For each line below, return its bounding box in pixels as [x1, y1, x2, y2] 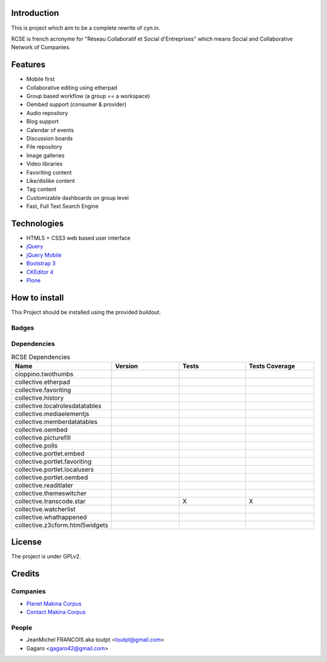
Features [11, 59, 45, 70]
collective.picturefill [15, 433, 71, 442]
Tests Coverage [248, 362, 296, 370]
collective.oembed [15, 425, 68, 434]
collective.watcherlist [15, 505, 76, 513]
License [11, 537, 42, 548]
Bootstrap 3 [26, 260, 56, 267]
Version [115, 362, 139, 370]
